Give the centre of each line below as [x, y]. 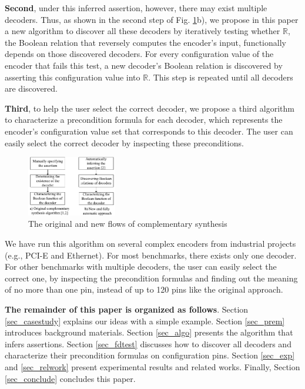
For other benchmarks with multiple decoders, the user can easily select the [141, 266]
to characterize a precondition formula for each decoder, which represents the [144, 120]
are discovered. [31, 88]
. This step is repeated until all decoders [221, 77]
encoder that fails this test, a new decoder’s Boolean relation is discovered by [144, 65]
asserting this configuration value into [73, 77]
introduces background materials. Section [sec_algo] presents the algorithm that [149, 332]
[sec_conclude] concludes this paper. [70, 378]
